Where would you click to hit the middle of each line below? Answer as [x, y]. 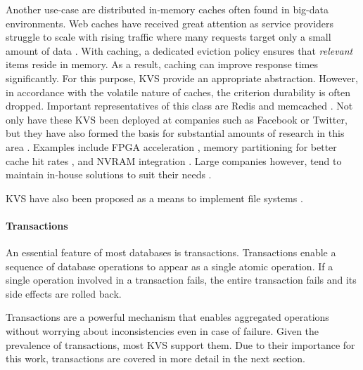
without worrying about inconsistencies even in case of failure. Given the [163, 331]
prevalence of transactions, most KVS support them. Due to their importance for [180, 344]
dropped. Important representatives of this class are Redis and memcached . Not [179, 106]
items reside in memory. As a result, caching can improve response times [162, 64]
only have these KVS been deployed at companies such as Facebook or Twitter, [177, 119]
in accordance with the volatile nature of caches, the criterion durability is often [178, 92]
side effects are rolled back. [64, 293]
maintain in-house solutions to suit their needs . [109, 174]
